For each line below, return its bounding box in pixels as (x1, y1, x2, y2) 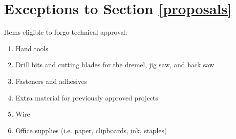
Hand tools (15, 43, 48, 53)
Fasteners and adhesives (15, 76, 87, 86)
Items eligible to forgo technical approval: (4, 27, 128, 37)
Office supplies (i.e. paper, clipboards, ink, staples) (15, 125, 167, 135)
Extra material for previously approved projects (15, 92, 158, 102)
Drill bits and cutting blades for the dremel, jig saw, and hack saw (15, 60, 215, 70)
